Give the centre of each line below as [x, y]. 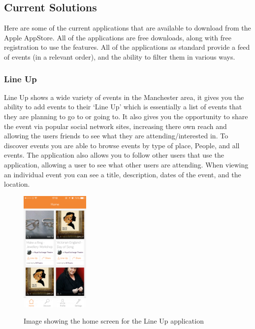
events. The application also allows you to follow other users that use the [114, 155]
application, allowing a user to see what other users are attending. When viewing [126, 164]
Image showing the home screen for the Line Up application [114, 321]
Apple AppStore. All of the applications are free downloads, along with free [118, 37]
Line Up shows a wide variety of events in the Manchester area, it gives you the [124, 97]
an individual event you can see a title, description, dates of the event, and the [123, 174]
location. [17, 184]
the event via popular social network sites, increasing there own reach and [115, 126]
